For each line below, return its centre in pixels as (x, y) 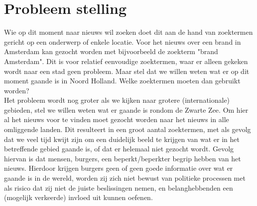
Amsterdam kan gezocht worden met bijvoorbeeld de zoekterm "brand (111, 51)
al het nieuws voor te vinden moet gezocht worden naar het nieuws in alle (117, 119)
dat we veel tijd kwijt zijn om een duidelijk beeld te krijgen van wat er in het (122, 139)
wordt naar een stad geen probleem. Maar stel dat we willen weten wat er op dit (127, 71)
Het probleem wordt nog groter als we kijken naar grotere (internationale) (117, 100)
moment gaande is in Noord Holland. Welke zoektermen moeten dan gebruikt (122, 81)
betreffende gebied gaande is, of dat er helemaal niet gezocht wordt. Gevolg (119, 149)
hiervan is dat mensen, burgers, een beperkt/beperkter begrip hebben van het (123, 158)
